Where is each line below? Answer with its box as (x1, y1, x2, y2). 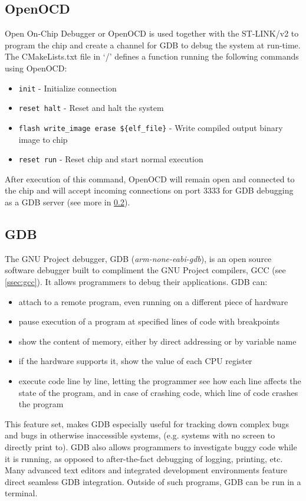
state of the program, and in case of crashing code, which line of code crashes (18, 386, 298, 398)
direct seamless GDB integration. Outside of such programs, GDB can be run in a (5, 475, 301, 487)
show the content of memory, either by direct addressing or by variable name (18, 335, 297, 347)
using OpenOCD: (5, 61, 67, 74)
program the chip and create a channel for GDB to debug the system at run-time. (5, 38, 301, 51)
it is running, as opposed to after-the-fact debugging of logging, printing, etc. (5, 452, 283, 464)
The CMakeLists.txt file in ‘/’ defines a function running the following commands (5, 50, 299, 63)
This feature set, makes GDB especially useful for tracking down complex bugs (5, 417, 289, 430)
